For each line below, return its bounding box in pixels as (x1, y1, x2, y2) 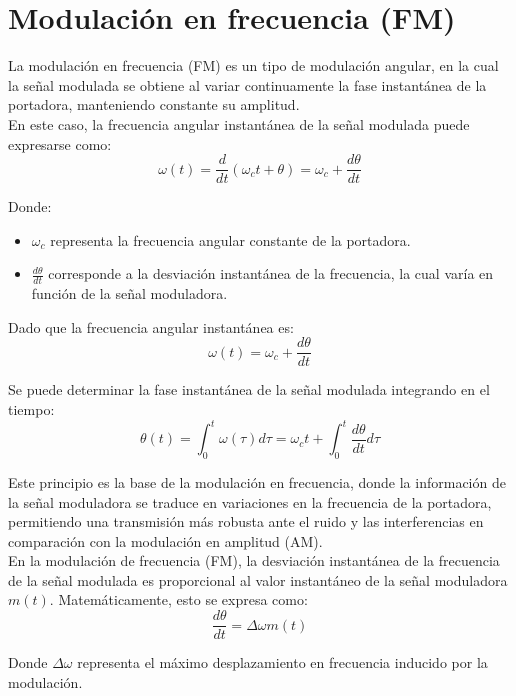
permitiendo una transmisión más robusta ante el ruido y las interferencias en (8, 511, 484, 532)
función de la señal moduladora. (31, 283, 228, 304)
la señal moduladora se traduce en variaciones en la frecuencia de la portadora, (8, 491, 492, 512)
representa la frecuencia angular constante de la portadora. (50, 229, 411, 250)
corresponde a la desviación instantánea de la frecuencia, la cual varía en (48, 263, 494, 284)
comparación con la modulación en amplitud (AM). (8, 530, 323, 551)
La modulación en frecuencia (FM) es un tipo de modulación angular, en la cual (8, 55, 499, 76)
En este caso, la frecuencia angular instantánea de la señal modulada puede (8, 113, 470, 134)
